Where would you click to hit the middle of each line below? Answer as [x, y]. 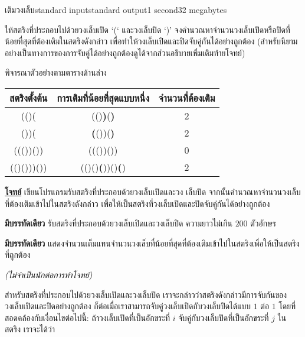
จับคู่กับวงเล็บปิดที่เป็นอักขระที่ [224, 317]
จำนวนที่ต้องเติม [187, 98]
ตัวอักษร [263, 223]
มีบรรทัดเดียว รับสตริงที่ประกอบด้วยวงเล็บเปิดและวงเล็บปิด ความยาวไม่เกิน [119, 223]
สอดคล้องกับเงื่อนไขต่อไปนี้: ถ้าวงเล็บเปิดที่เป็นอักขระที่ [88, 317]
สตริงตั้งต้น [29, 98]
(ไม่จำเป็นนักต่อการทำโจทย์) [49, 274]
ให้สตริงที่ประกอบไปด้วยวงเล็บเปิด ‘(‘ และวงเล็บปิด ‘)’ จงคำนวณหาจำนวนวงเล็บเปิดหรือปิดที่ [147, 29]
